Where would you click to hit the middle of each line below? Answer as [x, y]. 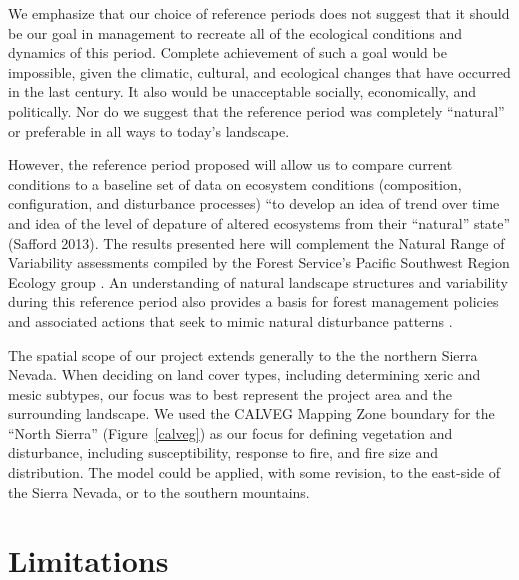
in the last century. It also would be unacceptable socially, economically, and [242, 91]
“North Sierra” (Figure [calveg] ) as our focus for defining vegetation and [230, 432]
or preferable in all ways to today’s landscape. [149, 130]
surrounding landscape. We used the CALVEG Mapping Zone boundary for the [251, 413]
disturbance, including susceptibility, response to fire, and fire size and [223, 452]
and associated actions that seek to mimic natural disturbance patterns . [230, 320]
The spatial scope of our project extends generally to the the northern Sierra [243, 354]
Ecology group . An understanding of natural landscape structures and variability [258, 281]
